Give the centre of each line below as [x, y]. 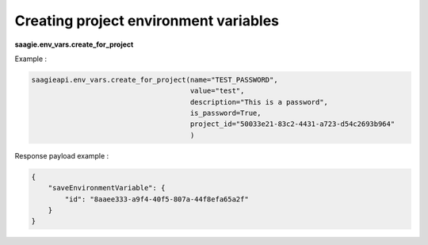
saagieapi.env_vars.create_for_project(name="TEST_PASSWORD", [155, 80]
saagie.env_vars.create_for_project [74, 44]
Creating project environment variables [147, 21]
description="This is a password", [259, 102]
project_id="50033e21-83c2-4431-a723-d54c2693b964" [292, 124]
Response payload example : [62, 155]
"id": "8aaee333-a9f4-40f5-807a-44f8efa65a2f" [157, 199]
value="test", [217, 91]
